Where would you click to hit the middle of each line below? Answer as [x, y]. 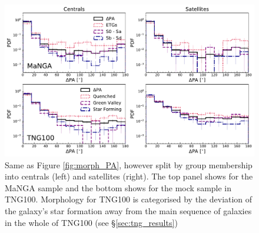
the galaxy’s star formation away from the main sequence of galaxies [128, 210]
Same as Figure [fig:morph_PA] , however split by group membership [129, 164]
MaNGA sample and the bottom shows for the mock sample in [118, 187]
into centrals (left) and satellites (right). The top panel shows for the [129, 176]
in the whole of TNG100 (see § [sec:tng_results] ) [91, 222]
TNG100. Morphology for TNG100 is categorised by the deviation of [129, 199]
